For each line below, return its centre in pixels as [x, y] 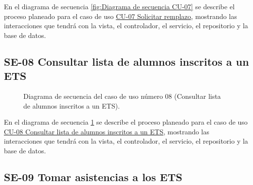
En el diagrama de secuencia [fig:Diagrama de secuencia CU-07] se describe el [119, 6]
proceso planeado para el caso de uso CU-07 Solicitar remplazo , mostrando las [120, 16]
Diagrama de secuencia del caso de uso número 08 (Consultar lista [122, 96]
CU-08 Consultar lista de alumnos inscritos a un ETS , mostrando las [107, 131]
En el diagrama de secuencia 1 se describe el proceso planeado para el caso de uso [126, 122]
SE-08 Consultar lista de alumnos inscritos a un [126, 61]
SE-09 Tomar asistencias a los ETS [93, 176]
